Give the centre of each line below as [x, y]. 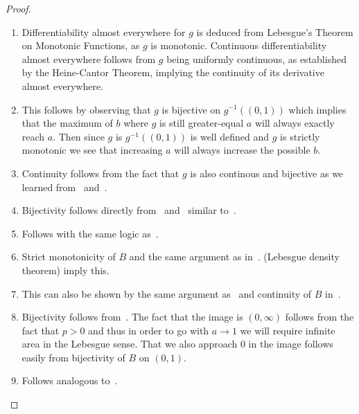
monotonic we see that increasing [92, 150]
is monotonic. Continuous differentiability [239, 45]
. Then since [79, 136]
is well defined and [230, 136]
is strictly [300, 136]
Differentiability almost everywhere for [104, 31]
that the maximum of [67, 123]
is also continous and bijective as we [267, 173]
